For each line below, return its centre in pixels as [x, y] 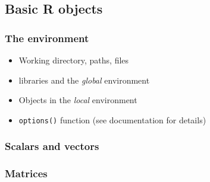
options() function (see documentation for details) [112, 119]
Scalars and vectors [52, 146]
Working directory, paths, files [74, 60]
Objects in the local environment [78, 100]
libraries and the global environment [84, 80]
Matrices [26, 173]
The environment [47, 38]
